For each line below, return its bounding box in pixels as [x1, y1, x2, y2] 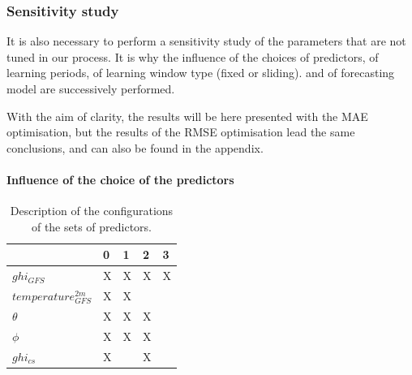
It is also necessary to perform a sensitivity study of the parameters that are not [6, 32, 406, 50]
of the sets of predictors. [31, 218, 152, 235]
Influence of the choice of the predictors [6, 170, 234, 187]
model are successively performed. [6, 80, 175, 97]
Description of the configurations [10, 202, 174, 219]
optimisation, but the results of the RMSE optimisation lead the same [6, 123, 355, 140]
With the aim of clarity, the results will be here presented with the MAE [6, 107, 368, 124]
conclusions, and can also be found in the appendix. [6, 139, 264, 156]
